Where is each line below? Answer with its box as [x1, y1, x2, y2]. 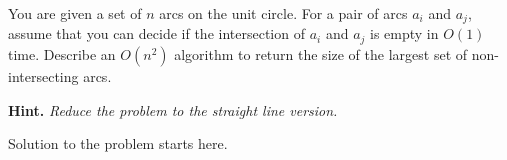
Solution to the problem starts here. [8, 133, 228, 154]
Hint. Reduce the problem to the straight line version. [8, 99, 338, 120]
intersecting [8, 65, 79, 86]
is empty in [370, 23, 439, 44]
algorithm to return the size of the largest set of [174, 43, 468, 64]
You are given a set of [8, 3, 142, 23]
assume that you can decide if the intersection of [8, 23, 305, 44]
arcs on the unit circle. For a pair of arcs [159, 3, 408, 23]
